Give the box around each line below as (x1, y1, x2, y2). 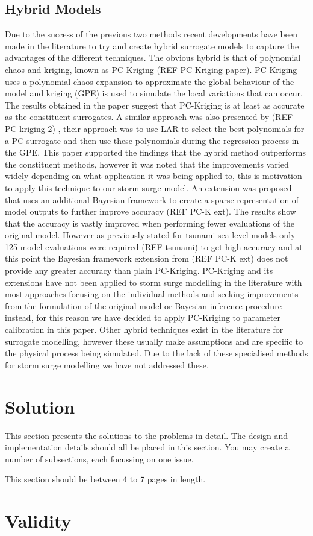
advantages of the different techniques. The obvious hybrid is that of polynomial (5, 51, 301, 64)
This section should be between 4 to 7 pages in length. (5, 473, 206, 485)
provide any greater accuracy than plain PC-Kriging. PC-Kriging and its (5, 264, 273, 277)
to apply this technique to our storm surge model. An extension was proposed (5, 181, 292, 194)
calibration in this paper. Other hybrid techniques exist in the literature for (5, 323, 284, 336)
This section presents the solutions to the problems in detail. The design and (5, 429, 288, 441)
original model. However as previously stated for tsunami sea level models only (5, 229, 296, 241)
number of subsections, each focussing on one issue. (5, 452, 194, 465)
